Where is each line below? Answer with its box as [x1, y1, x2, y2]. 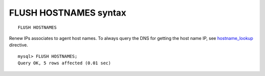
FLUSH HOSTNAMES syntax [9, 7, 127, 18]
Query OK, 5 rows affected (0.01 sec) [18, 60, 111, 66]
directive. [9, 42, 28, 48]
